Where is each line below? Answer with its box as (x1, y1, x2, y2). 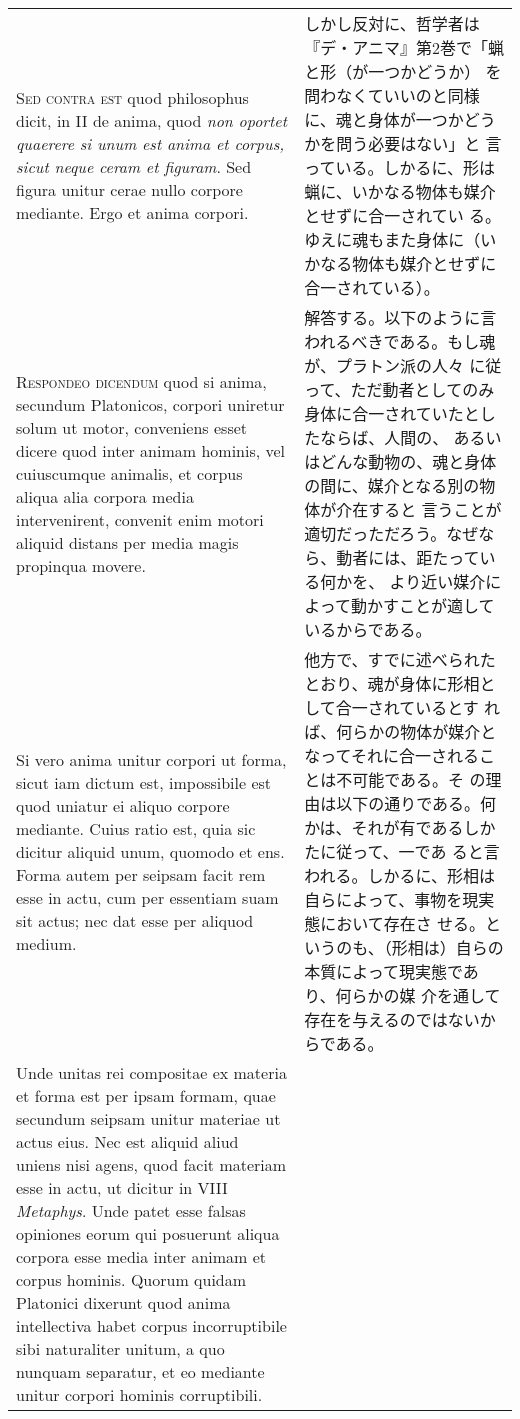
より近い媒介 (389, 570, 486, 593)
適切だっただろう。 (304, 522, 447, 545)
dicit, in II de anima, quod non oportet (16, 109, 288, 132)
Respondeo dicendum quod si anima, (16, 369, 267, 393)
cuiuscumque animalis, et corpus (16, 461, 243, 485)
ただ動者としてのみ (350, 378, 495, 401)
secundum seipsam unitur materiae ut (16, 1107, 281, 1130)
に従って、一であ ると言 (320, 840, 500, 863)
